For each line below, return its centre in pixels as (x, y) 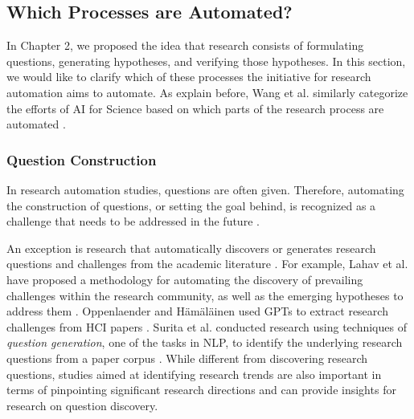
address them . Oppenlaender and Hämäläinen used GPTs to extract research (197, 311)
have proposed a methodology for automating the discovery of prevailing (185, 279)
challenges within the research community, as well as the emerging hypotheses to (205, 295)
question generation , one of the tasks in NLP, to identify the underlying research (205, 342)
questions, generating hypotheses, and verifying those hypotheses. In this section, (206, 61)
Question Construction (82, 159)
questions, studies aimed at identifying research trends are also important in (194, 374)
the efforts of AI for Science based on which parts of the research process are (195, 108)
